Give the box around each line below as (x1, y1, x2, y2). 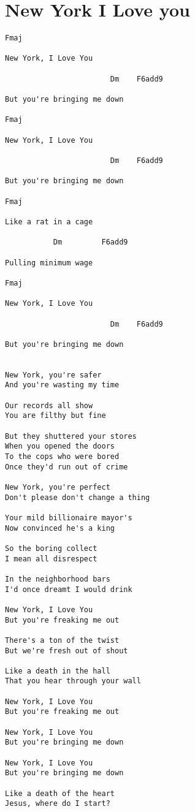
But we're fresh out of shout (5, 646, 128, 655)
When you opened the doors (5, 442, 115, 451)
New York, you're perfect (5, 483, 110, 491)
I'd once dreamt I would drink (5, 585, 132, 594)
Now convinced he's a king (5, 523, 115, 533)
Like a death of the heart (5, 789, 115, 798)
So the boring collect (5, 544, 97, 553)
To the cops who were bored (5, 452, 120, 461)
